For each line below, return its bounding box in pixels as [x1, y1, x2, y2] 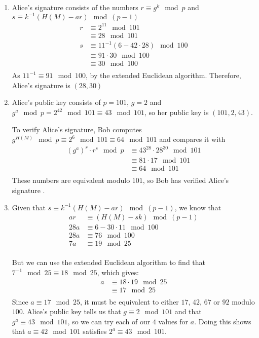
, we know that [174, 202, 221, 212]
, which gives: [97, 267, 139, 277]
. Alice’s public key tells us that [22, 306, 121, 317]
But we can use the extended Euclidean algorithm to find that [12, 257, 206, 268]
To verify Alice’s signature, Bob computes [12, 124, 142, 134]
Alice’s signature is [12, 80, 70, 90]
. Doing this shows [194, 316, 251, 326]
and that [174, 306, 202, 317]
